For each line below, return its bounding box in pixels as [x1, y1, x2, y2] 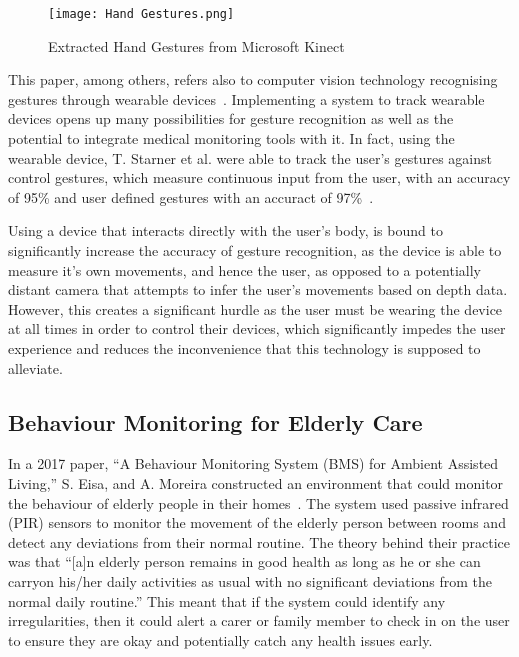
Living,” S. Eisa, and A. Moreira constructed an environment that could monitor [8, 472, 504, 493]
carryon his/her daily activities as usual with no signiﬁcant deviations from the [8, 570, 493, 591]
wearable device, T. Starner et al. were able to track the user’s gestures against [8, 147, 492, 168]
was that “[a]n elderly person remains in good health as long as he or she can [8, 551, 481, 572]
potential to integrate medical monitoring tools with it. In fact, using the [8, 128, 455, 149]
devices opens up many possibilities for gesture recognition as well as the [8, 108, 454, 129]
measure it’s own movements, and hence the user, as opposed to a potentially [8, 259, 481, 280]
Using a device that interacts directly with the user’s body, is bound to [8, 220, 443, 241]
